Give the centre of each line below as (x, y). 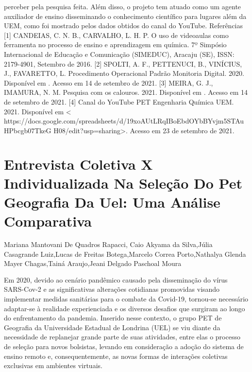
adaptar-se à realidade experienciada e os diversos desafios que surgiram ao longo (125, 308)
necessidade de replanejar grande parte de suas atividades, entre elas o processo (122, 337)
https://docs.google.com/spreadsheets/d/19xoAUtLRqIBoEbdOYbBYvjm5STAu (124, 121)
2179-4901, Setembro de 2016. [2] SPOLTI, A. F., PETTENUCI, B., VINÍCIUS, (123, 63)
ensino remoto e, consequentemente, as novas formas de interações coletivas (116, 356)
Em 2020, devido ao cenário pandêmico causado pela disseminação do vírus (116, 279)
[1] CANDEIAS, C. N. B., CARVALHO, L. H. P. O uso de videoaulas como (116, 35)
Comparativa (48, 221)
